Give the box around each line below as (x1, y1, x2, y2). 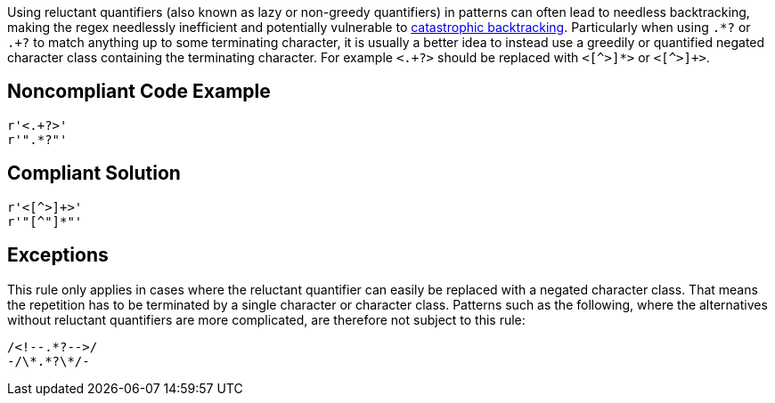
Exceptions (7, 244, 109, 267)
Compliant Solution (7, 162, 181, 185)
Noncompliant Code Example (7, 80, 271, 103)
